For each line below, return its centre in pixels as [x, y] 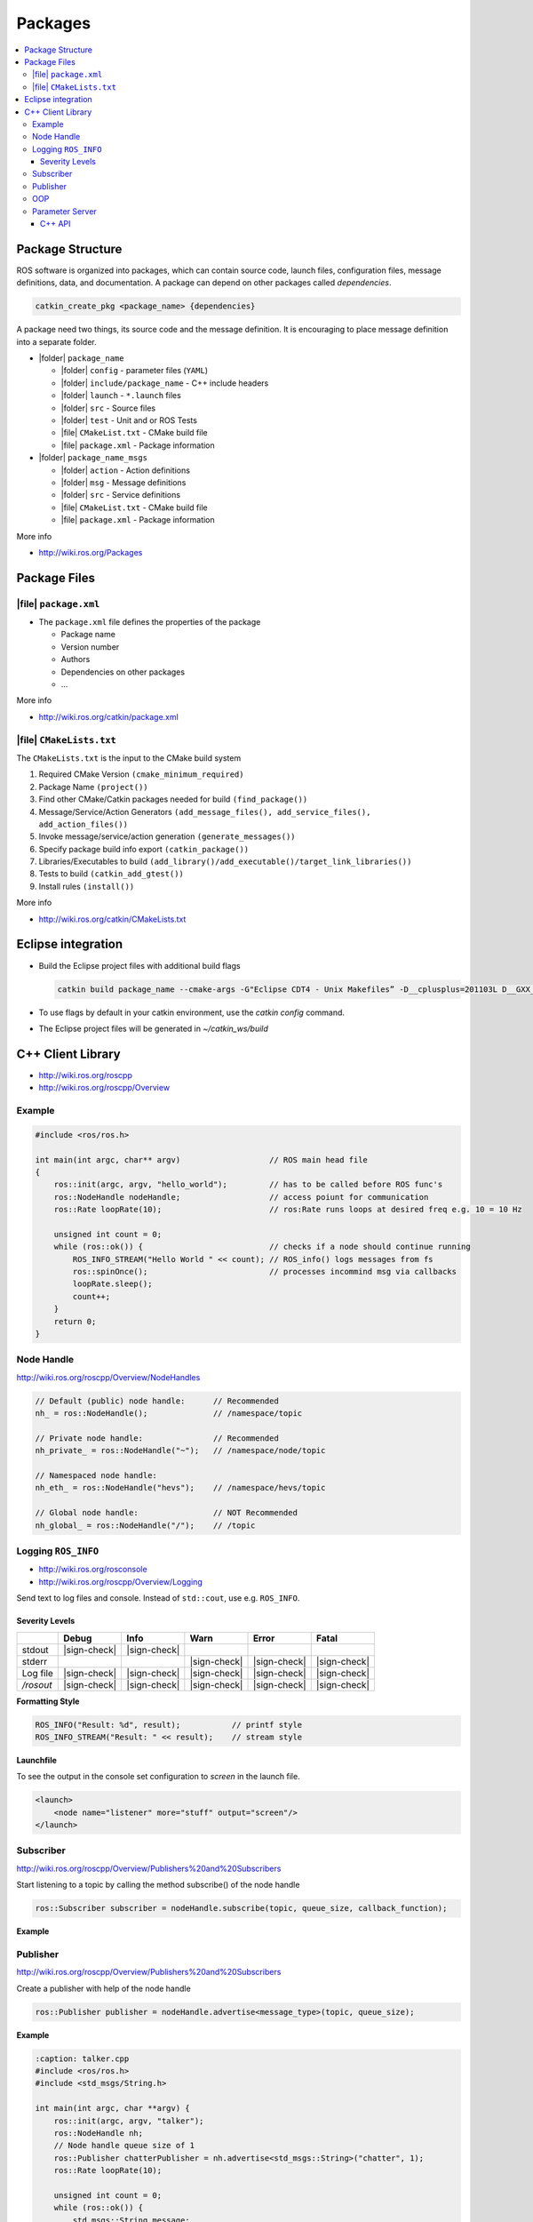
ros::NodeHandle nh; [99, 2133]
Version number [90, 647]
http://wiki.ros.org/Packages [91, 552]
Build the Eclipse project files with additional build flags [139, 965]
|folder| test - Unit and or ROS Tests [129, 420]
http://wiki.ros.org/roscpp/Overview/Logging [121, 1581]
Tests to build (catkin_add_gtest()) [111, 874]
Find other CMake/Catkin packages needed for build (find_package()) [173, 799]
